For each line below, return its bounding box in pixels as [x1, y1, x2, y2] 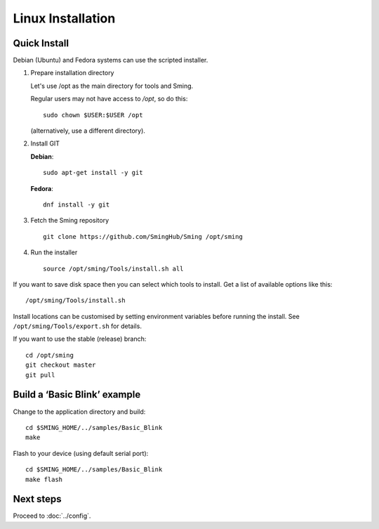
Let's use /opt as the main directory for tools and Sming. [30, 81, 194, 90]
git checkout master [25, 361, 96, 369]
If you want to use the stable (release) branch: [13, 334, 147, 344]
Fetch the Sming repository [30, 216, 109, 225]
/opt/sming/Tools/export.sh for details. [13, 322, 142, 330]
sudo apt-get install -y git [43, 169, 143, 177]
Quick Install [13, 37, 69, 49]
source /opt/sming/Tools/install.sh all [43, 264, 184, 273]
